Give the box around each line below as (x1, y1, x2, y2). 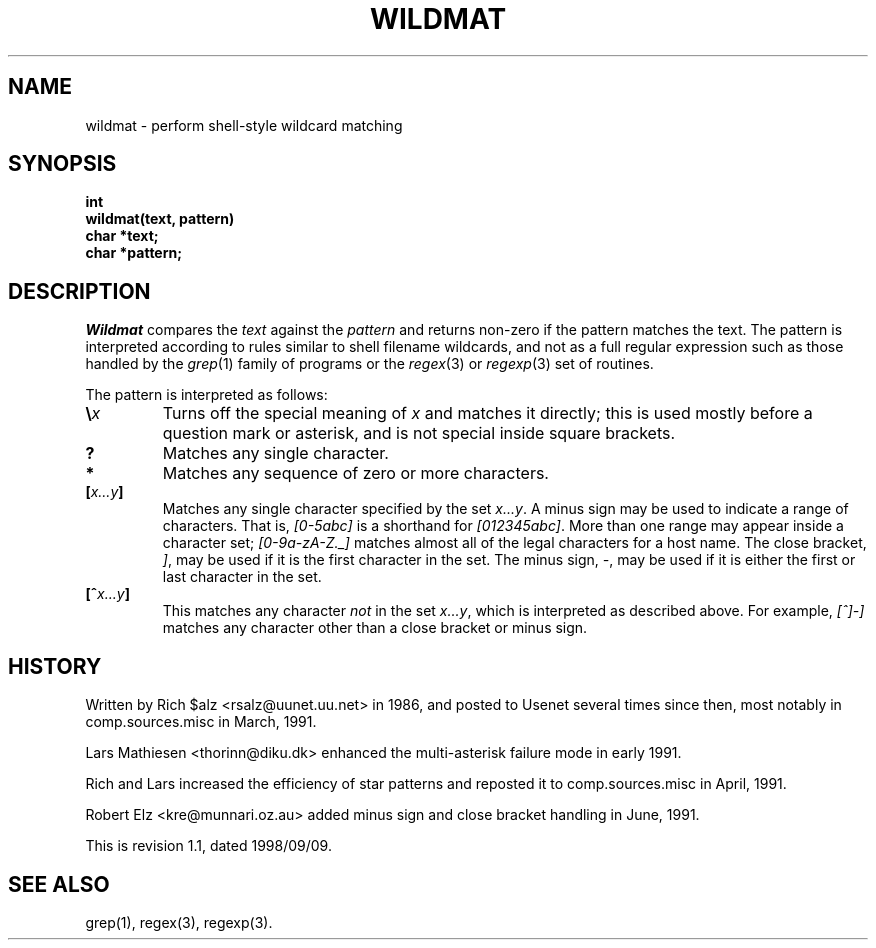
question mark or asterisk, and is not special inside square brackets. (162, 423, 676, 444)
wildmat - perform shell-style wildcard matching (85, 116, 403, 134)
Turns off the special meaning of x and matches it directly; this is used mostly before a (162, 403, 813, 424)
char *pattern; (85, 244, 183, 262)
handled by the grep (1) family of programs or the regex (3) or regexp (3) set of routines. (85, 355, 654, 373)
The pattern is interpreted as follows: (85, 386, 328, 404)
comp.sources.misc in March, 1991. (85, 713, 317, 731)
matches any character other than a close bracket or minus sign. (162, 619, 588, 637)
